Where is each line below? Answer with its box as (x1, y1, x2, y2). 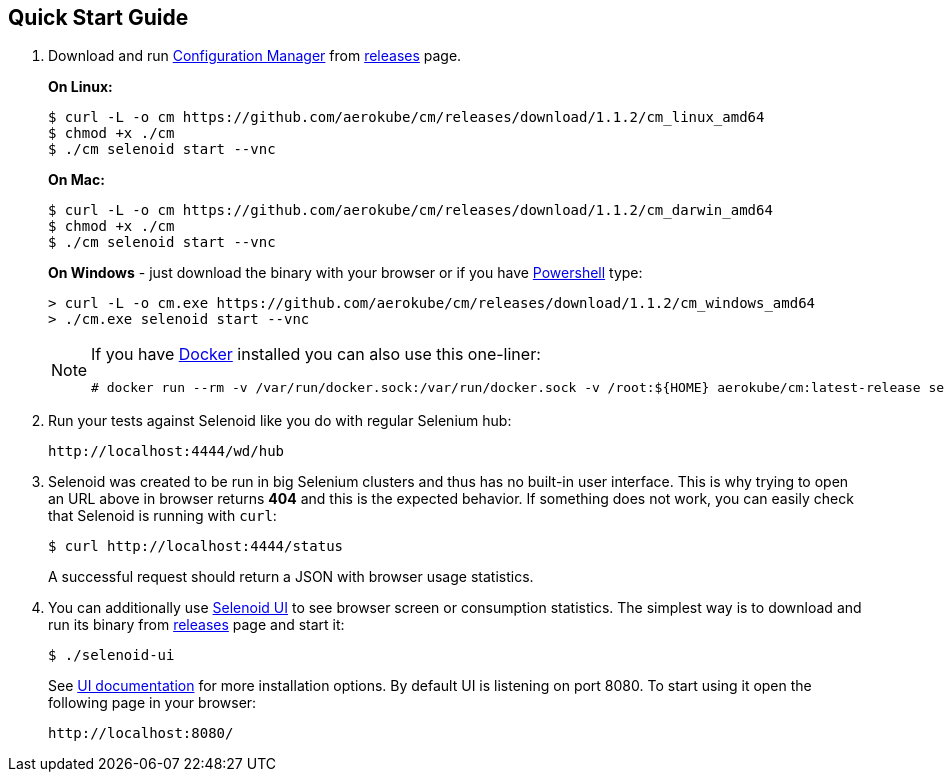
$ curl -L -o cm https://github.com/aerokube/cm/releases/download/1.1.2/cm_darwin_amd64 (48, 202, 773, 219)
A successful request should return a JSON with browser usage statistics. (48, 568, 534, 586)
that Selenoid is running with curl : (48, 507, 277, 525)
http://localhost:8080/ (48, 725, 234, 742)
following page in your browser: (48, 694, 257, 712)
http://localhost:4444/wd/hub (48, 443, 285, 460)
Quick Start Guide (8, 5, 189, 30)
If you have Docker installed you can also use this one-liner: (91, 344, 541, 365)
